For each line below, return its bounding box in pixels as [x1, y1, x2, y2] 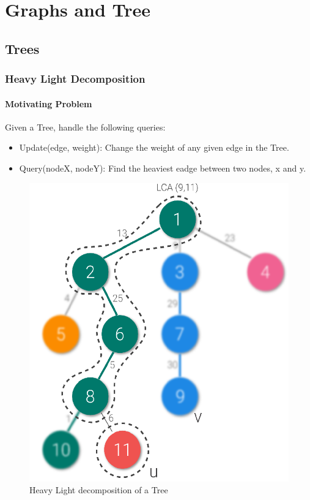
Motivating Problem [5, 97, 92, 110]
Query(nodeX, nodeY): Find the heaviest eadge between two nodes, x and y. [19, 161, 306, 174]
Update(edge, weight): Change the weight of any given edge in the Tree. [19, 141, 289, 154]
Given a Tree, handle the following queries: [5, 120, 166, 133]
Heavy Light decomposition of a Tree [29, 483, 168, 496]
